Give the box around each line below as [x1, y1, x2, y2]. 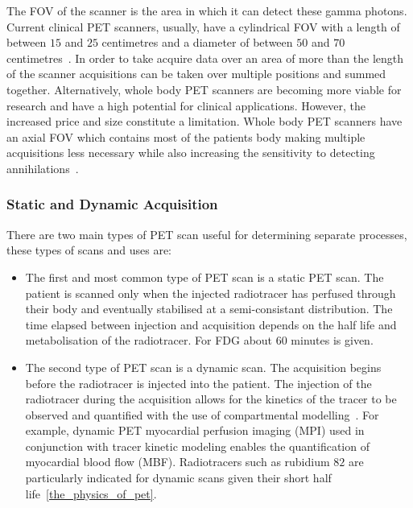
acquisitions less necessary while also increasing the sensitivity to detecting [6, 144, 375, 161]
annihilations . [6, 159, 79, 176]
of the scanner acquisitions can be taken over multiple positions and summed [6, 65, 386, 82]
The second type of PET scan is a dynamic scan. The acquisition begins [25, 358, 382, 375]
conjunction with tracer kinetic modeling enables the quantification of [25, 437, 370, 454]
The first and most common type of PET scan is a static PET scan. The [25, 268, 384, 285]
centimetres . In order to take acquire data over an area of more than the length [6, 49, 404, 66]
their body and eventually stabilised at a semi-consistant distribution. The [25, 300, 393, 317]
